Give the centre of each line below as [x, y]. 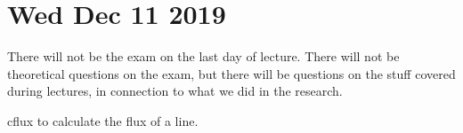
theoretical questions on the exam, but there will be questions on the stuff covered [231, 73]
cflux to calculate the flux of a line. [103, 120]
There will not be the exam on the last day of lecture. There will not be [203, 56]
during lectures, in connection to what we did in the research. [175, 91]
